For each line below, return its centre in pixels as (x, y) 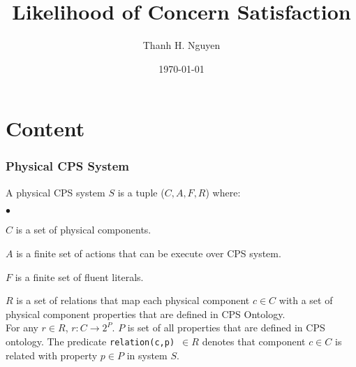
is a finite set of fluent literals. (79, 276)
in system (147, 355)
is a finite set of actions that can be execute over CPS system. (149, 253)
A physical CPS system (55, 192)
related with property (52, 355)
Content (45, 128)
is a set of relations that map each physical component (133, 300)
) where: (223, 192)
